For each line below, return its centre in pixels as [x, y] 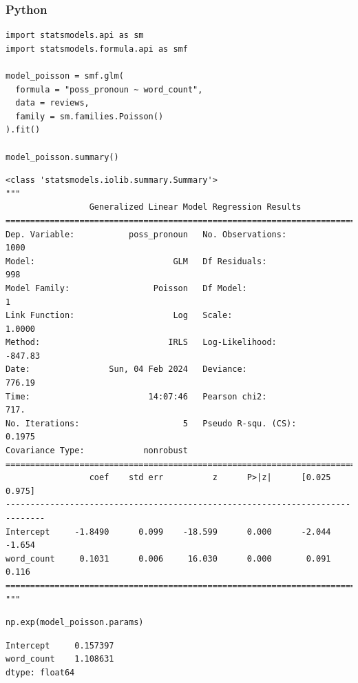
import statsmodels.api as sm [75, 36]
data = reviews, [52, 103]
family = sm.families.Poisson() [89, 116]
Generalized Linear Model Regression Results [195, 207]
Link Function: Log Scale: [119, 316]
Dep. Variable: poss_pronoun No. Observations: [146, 234]
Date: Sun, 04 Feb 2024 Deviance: [126, 369]
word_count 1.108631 [60, 659]
